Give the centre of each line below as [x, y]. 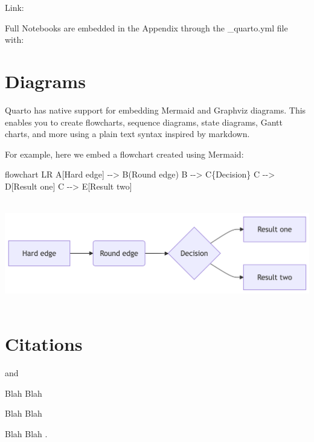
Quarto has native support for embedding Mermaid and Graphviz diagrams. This [155, 110]
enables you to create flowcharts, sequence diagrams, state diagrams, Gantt [144, 122]
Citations [44, 344]
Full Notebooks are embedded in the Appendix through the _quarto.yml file [146, 27]
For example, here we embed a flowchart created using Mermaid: [124, 154]
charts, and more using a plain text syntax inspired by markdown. [127, 134]
